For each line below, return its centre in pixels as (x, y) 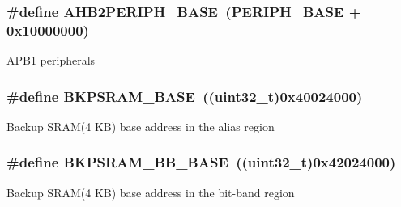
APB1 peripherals (51, 60)
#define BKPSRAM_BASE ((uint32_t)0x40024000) (185, 96)
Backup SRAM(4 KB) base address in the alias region (141, 126)
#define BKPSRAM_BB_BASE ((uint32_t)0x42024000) (201, 162)
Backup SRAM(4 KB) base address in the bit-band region (151, 192)
